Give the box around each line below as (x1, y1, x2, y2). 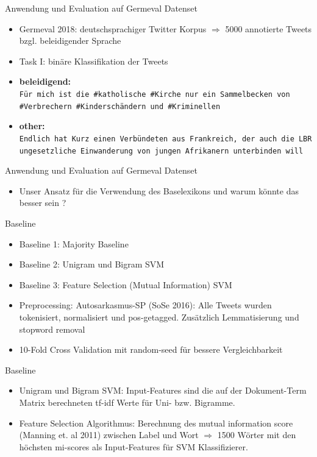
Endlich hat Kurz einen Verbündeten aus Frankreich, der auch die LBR (19, 134, 312, 143)
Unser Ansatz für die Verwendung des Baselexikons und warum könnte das (19, 184, 299, 197)
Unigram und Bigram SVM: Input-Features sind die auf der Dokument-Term (19, 384, 307, 397)
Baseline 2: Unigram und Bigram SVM (19, 258, 165, 271)
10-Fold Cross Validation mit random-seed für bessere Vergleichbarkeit (19, 343, 283, 356)
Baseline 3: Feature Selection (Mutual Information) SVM (19, 278, 232, 291)
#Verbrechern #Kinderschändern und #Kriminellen (19, 102, 221, 111)
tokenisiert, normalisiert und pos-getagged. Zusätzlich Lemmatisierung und (19, 310, 299, 323)
